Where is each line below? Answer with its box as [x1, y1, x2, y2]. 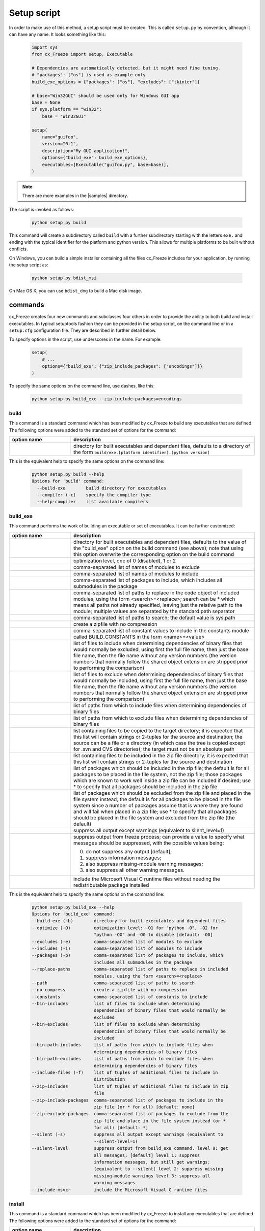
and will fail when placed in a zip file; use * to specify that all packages [73, 808, 237, 815]
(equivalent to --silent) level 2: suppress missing [93, 1166, 223, 1172]
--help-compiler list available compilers [37, 499, 148, 505]
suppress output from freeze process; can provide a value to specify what [73, 833, 245, 840]
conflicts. [9, 246, 28, 252]
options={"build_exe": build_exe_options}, [42, 155, 148, 161]
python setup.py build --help [31, 471, 105, 477]
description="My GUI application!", [42, 148, 130, 154]
